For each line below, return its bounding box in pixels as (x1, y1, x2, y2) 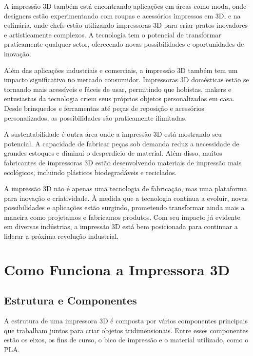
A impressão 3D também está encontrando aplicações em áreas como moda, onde (4, 1, 247, 11)
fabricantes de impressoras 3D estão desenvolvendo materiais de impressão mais (4, 157, 242, 167)
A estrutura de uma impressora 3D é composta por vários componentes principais (4, 316, 248, 326)
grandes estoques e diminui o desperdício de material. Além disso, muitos (4, 148, 222, 158)
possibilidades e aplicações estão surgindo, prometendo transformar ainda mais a (4, 202, 245, 213)
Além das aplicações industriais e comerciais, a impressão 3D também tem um (4, 65, 238, 75)
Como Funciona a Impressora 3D (4, 259, 230, 279)
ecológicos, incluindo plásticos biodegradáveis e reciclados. (4, 167, 177, 177)
